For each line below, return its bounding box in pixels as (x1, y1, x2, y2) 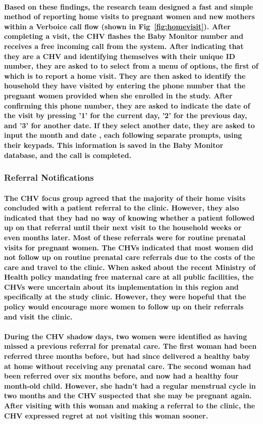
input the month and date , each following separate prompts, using (4, 130, 242, 140)
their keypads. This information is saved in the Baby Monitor (4, 139, 224, 150)
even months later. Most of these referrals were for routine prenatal (4, 232, 246, 242)
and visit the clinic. (4, 311, 73, 322)
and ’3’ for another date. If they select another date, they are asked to (4, 120, 255, 130)
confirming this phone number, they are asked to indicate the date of (4, 100, 250, 111)
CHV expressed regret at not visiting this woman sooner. (4, 410, 208, 420)
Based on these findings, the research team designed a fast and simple (4, 1, 253, 12)
